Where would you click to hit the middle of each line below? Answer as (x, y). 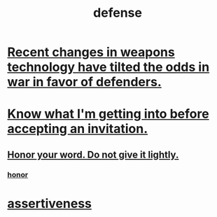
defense (118, 13)
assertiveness (50, 203)
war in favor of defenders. (85, 82)
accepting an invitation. (78, 129)
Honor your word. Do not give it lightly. (93, 154)
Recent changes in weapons (91, 52)
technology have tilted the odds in (108, 67)
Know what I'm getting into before (108, 114)
